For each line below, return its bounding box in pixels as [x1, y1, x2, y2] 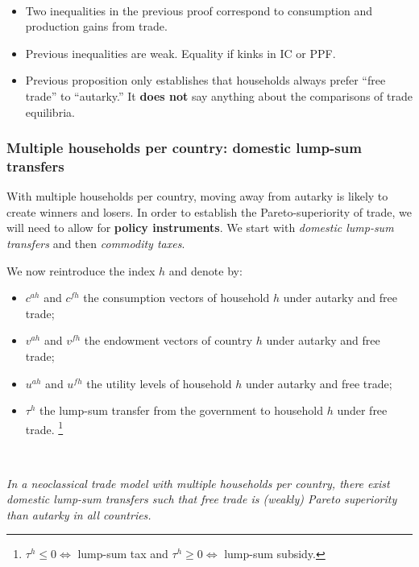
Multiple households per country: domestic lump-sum [6, 138, 362, 158]
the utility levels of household [86, 375, 232, 391]
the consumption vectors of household [83, 289, 270, 306]
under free [337, 402, 388, 419]
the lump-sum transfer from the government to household [39, 402, 323, 419]
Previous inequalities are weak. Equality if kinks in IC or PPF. [25, 44, 336, 61]
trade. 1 [25, 418, 64, 437]
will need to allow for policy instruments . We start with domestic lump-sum [6, 219, 394, 236]
